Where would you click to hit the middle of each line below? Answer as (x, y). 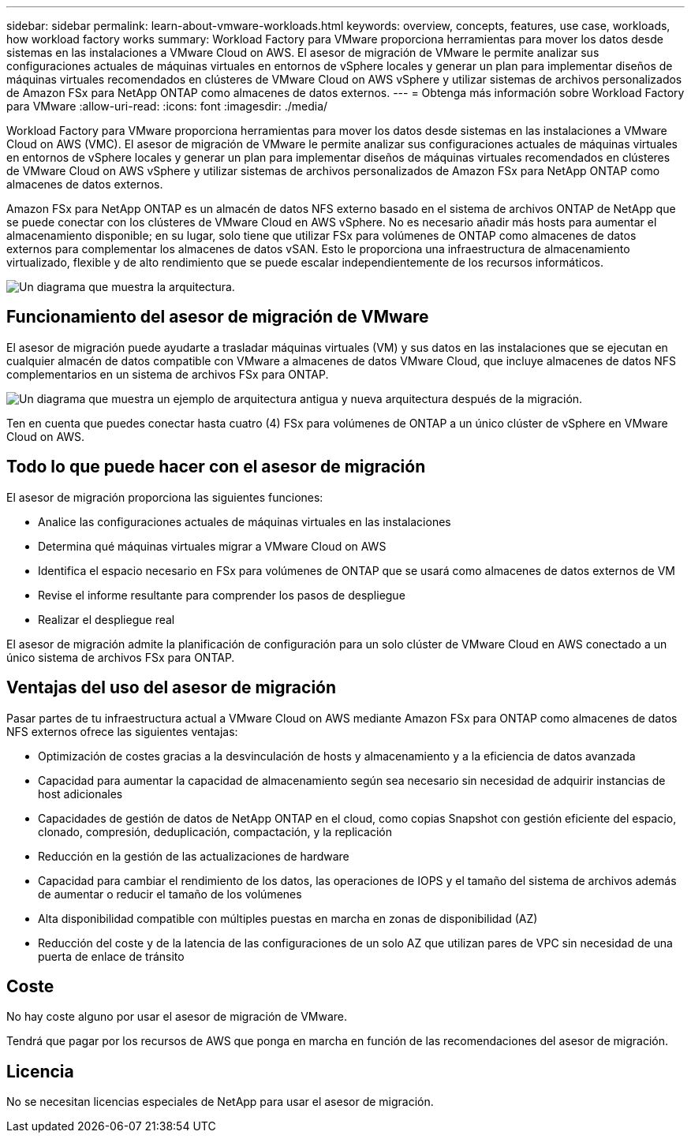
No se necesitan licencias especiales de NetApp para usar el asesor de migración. (220, 1102)
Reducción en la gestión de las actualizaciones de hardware (194, 856)
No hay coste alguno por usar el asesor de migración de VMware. (177, 1017)
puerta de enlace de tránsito (111, 956)
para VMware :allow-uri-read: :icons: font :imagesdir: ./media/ (167, 106)
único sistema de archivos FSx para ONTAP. (121, 657)
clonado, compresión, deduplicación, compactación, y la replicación (215, 831)
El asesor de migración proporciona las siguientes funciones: (165, 497)
